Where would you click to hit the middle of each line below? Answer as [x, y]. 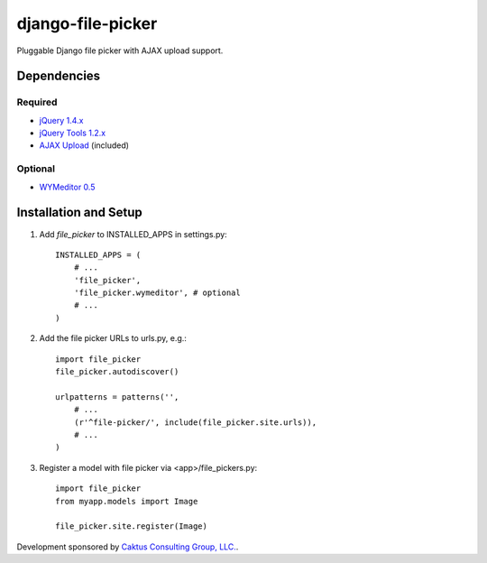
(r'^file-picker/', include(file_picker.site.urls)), [195, 422]
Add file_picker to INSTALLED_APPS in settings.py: [133, 234]
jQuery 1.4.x [61, 120]
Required [37, 102]
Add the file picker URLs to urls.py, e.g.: [113, 338]
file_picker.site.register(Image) [131, 526]
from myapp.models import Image [127, 501]
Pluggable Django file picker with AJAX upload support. [120, 51]
